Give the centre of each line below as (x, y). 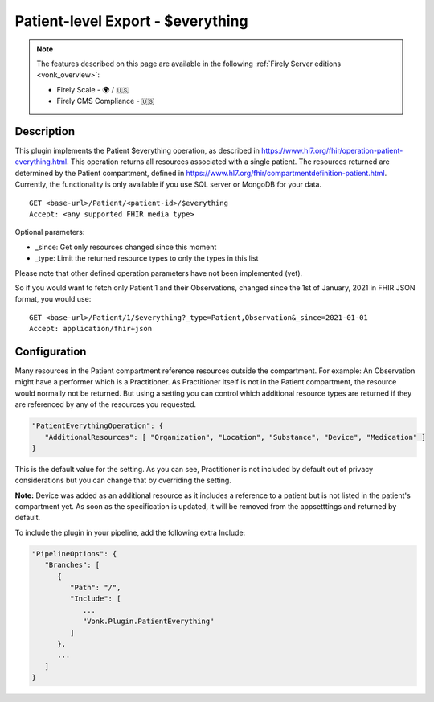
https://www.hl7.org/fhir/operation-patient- (332, 151)
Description (45, 131)
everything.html (41, 162)
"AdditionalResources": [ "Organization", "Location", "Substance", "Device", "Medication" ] (235, 437)
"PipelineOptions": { (74, 554)
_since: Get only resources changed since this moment (126, 247)
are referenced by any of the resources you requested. (106, 404)
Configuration (51, 351)
